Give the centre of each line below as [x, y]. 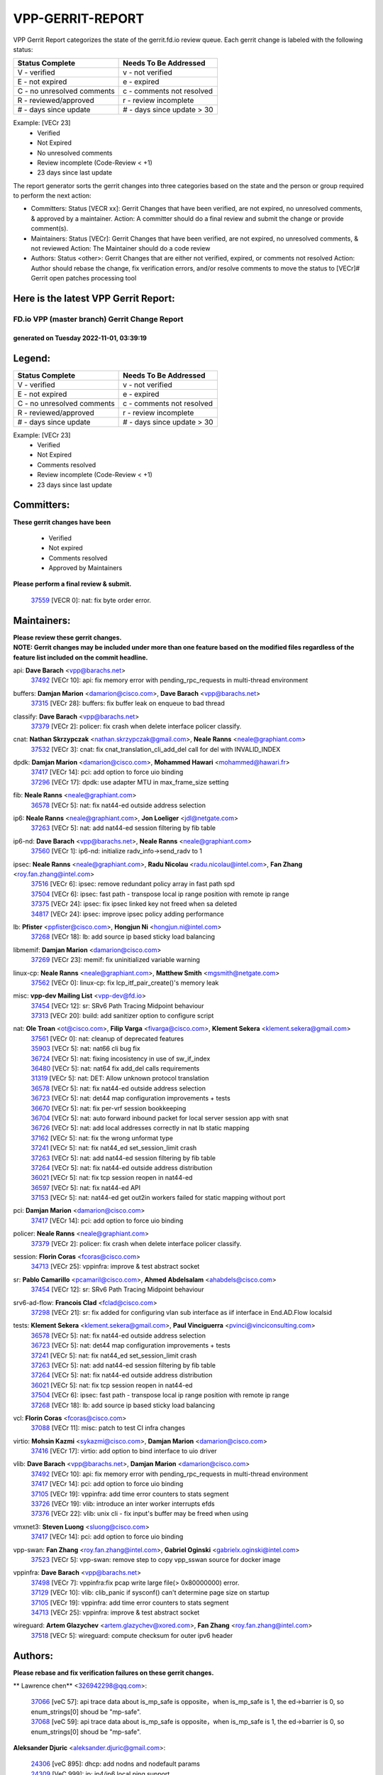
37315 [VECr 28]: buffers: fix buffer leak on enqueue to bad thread [128, 704]
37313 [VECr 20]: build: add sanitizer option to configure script [122, 1016]
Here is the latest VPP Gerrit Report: [94, 299]
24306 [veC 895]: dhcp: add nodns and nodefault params [116, 1764]
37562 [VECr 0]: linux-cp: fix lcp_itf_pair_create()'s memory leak [125, 983]
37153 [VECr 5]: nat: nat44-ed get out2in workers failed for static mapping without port [158, 1198]
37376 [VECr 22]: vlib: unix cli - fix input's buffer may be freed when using [139, 1514]
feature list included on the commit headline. [81, 657]
